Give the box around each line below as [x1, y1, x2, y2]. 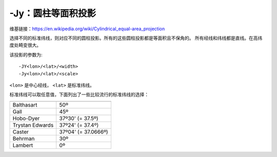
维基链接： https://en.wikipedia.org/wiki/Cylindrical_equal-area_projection [9, 26, 165, 32]
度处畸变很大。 [9, 42, 41, 48]
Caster [12, 128, 29, 135]
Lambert [12, 142, 33, 149]
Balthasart [12, 101, 37, 108]
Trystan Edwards [12, 121, 54, 128]
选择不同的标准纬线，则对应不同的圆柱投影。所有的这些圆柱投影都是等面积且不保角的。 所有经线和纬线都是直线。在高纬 [9, 35, 263, 41]
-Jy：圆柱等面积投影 [9, 8, 96, 19]
